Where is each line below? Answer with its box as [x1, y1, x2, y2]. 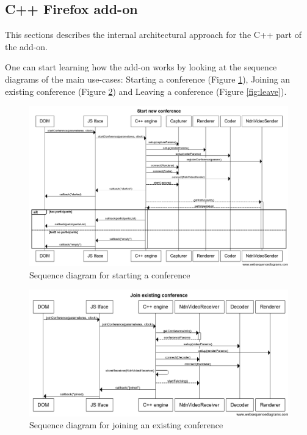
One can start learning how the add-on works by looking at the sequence [5, 61, 277, 73]
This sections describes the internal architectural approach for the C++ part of [5, 28, 302, 41]
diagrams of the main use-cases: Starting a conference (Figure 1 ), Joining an [5, 72, 291, 85]
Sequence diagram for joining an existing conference [29, 418, 223, 431]
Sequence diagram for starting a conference [29, 268, 190, 281]
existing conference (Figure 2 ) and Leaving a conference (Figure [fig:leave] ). [5, 84, 287, 97]
